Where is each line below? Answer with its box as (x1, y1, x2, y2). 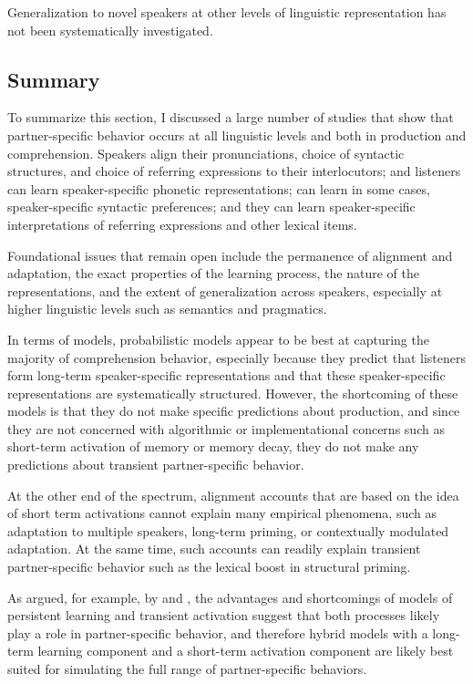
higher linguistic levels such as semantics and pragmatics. (7, 299, 327, 318)
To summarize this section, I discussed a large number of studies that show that (7, 108, 454, 127)
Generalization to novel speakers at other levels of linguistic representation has (7, 3, 447, 21)
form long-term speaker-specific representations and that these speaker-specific (7, 366, 446, 385)
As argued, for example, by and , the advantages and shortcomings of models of (7, 587, 453, 606)
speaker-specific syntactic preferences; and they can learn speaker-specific (7, 197, 416, 216)
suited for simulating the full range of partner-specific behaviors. (7, 659, 367, 679)
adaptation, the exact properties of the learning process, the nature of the (7, 264, 419, 283)
